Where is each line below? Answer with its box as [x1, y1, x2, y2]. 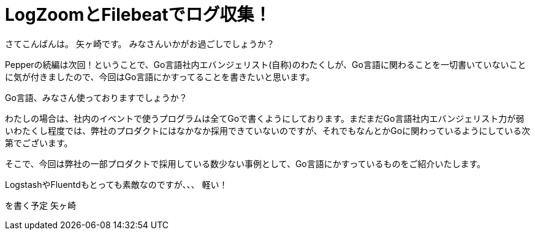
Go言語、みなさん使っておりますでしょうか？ [5, 92, 188, 103]
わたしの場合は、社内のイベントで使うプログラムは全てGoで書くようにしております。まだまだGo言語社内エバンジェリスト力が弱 [5, 113, 525, 124]
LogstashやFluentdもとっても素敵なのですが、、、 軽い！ [5, 179, 228, 190]
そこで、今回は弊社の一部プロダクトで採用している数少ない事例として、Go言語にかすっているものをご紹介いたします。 [5, 158, 486, 169]
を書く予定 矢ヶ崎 [5, 200, 76, 211]
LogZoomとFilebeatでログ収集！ [5, 4, 271, 25]
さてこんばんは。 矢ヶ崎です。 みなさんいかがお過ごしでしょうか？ [5, 38, 275, 49]
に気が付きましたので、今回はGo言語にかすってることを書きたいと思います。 [5, 71, 315, 82]
